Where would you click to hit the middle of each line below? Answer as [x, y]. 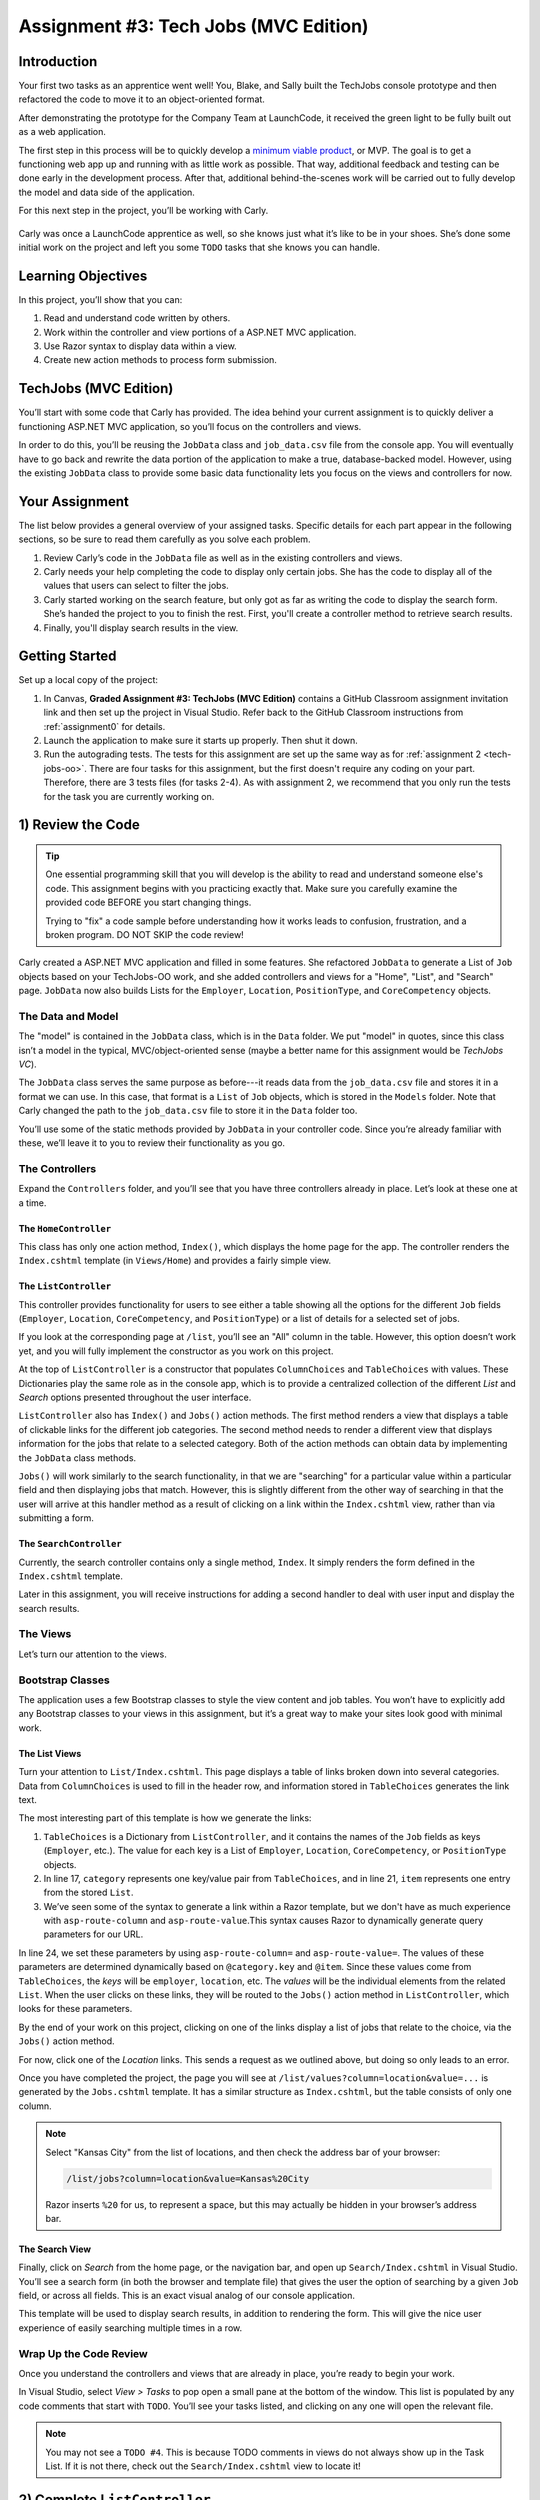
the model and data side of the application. [106, 192]
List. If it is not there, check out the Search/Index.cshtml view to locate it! [203, 2466]
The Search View [55, 2249]
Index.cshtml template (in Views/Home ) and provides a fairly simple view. [175, 1261]
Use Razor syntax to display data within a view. [140, 346]
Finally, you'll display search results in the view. [141, 627]
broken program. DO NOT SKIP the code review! [144, 934]
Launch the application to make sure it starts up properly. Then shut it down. [201, 741]
